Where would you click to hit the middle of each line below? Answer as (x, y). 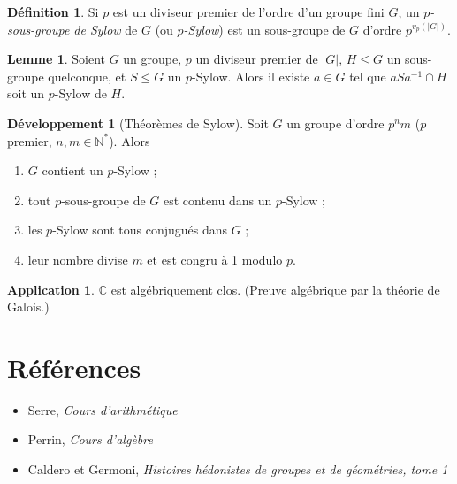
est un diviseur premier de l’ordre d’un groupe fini (248, 12)
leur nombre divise (78, 259)
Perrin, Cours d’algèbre (90, 439)
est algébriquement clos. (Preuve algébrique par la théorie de (275, 289)
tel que (368, 76)
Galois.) (28, 307)
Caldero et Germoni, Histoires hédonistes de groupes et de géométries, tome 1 (238, 469)
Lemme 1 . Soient (56, 59)
